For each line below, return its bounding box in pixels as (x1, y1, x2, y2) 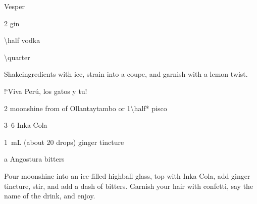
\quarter (4, 52, 30, 62)
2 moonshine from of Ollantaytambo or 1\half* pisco (4, 103, 167, 113)
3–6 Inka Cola (4, 120, 47, 130)
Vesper (4, 1, 25, 11)
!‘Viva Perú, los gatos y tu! (4, 85, 87, 96)
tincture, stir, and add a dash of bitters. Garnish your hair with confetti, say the (4, 180, 253, 191)
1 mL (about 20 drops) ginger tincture (4, 136, 124, 147)
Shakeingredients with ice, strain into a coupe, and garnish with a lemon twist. (4, 69, 248, 79)
